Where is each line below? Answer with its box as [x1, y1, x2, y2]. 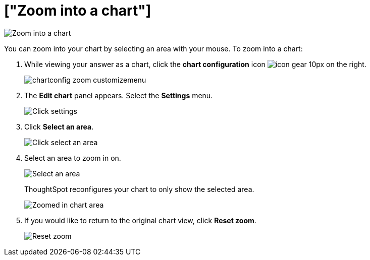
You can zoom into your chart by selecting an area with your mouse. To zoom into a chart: [4, 44, 303, 53]
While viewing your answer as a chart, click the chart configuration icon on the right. [24, 59, 366, 69]
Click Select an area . [24, 122, 94, 131]
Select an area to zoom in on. [24, 153, 121, 162]
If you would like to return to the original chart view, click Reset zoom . [24, 216, 256, 225]
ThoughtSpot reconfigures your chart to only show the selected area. [24, 184, 254, 193]
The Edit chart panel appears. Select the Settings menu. [24, 91, 213, 100]
